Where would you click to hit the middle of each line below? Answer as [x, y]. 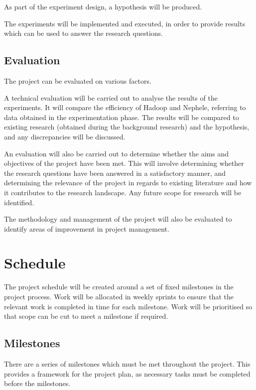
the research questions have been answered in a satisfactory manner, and [115, 173]
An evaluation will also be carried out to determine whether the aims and [117, 153]
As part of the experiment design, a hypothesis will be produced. [103, 6]
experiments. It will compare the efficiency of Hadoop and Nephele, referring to [125, 107]
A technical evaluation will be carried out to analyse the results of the [111, 97]
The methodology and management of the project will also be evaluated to [118, 219]
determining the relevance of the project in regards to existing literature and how [128, 183]
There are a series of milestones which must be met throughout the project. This [127, 364]
